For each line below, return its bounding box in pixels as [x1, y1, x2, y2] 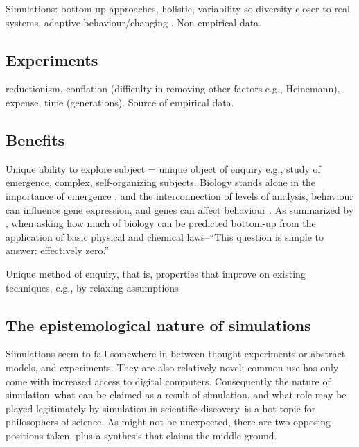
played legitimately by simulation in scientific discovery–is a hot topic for [6, 400, 316, 415]
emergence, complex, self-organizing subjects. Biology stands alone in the [6, 175, 316, 189]
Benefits [6, 128, 65, 150]
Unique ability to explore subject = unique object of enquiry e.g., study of [6, 161, 321, 176]
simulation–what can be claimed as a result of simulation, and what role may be [6, 387, 347, 402]
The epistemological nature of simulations [6, 314, 311, 335]
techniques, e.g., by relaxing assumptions [6, 280, 179, 294]
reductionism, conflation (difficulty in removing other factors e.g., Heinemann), [6, 81, 340, 96]
